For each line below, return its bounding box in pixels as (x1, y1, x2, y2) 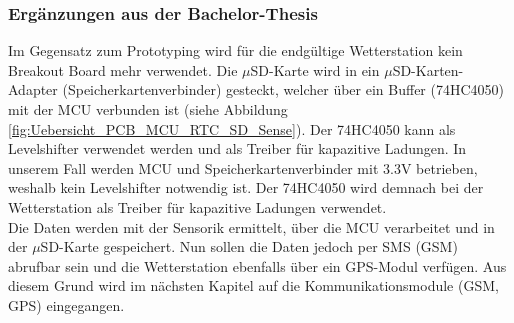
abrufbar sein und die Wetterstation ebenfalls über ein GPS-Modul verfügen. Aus (8, 255, 507, 276)
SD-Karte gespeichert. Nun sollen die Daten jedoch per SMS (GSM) (40, 236, 458, 257)
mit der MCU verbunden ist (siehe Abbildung (8, 99, 288, 119)
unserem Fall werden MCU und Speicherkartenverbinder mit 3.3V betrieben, (8, 157, 478, 178)
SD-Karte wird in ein (250, 59, 380, 80)
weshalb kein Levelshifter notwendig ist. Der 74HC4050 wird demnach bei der (8, 177, 484, 198)
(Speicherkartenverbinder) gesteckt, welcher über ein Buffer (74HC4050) (62, 79, 505, 100)
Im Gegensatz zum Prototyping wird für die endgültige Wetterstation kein (8, 40, 463, 61)
